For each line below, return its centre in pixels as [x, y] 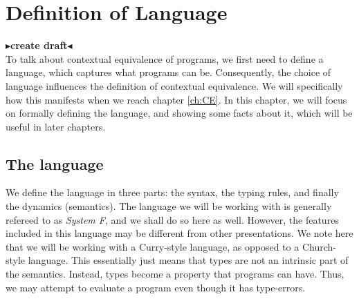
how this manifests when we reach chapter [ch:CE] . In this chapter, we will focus [176, 99]
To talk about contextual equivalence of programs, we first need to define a [165, 58]
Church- [319, 246]
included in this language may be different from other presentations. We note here [179, 233]
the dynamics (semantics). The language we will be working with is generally [169, 206]
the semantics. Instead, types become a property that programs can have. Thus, [175, 274]
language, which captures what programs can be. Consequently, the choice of [168, 72]
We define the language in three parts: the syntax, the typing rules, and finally [172, 192]
